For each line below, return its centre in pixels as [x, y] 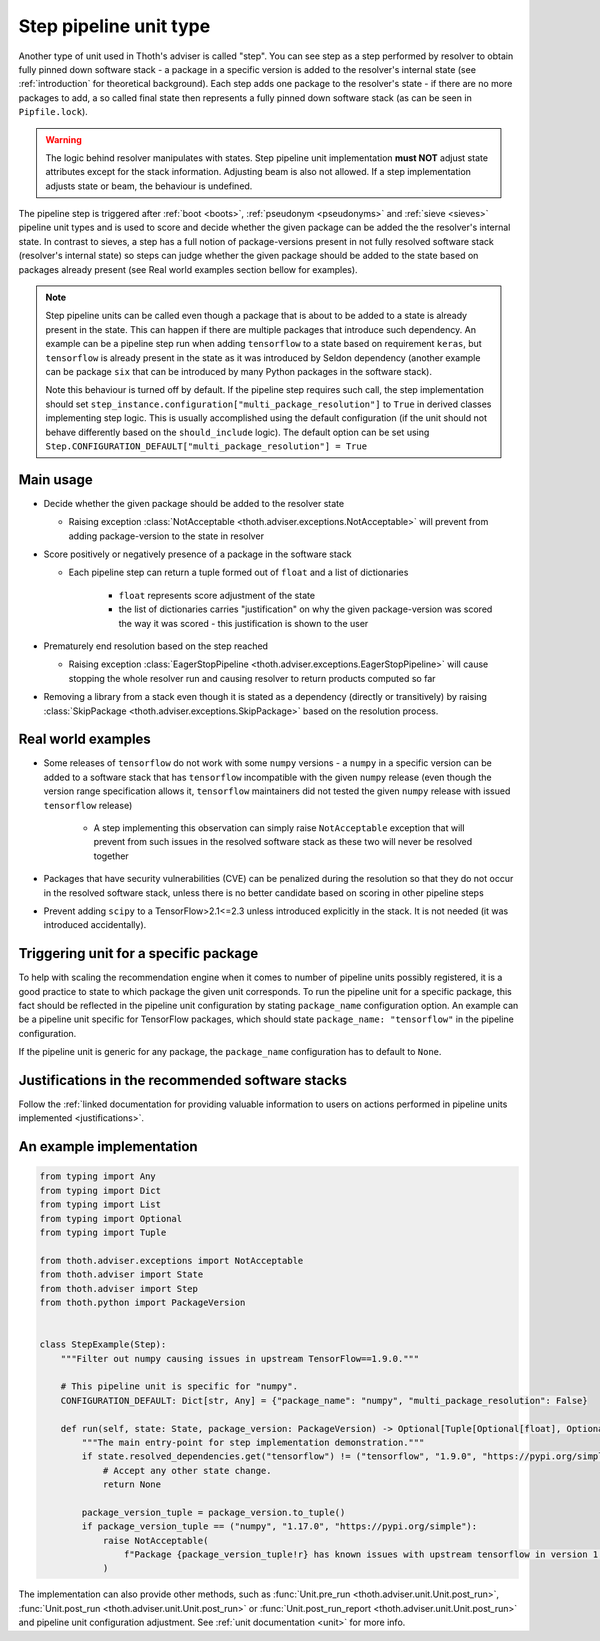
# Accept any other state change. [187, 1470]
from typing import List [100, 1204]
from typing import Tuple [103, 1233]
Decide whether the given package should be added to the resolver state [194, 503]
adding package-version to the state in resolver [166, 536]
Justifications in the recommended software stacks [183, 1080]
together [111, 856]
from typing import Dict [100, 1190]
